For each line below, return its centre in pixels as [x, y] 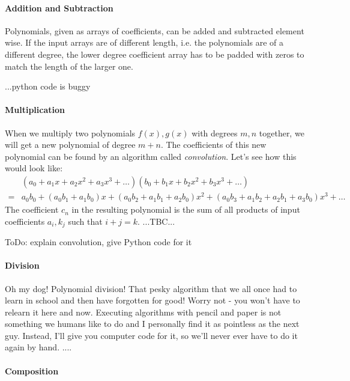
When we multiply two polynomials [70, 133]
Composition [32, 370]
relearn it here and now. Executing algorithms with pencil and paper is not [143, 312]
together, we [282, 133]
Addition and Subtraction [59, 8]
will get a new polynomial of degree [70, 145]
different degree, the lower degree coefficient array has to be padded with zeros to [155, 54]
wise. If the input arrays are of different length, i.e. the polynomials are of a [144, 42]
